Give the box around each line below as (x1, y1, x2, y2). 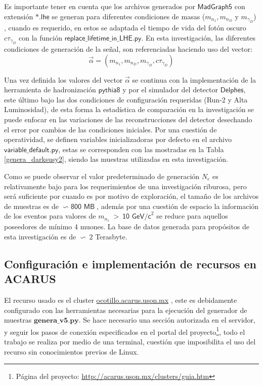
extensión (4, 11, 33, 21)
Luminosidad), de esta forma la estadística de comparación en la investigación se (4, 104, 254, 115)
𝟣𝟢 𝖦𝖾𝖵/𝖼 (122, 213, 151, 221)
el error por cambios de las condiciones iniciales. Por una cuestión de (4, 124, 217, 134)
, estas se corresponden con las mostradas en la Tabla (58, 144, 224, 154)
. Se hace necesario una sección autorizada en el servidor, (78, 314, 255, 325)
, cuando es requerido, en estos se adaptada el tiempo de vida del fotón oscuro (4, 22, 246, 32)
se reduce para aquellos (156, 211, 228, 221)
